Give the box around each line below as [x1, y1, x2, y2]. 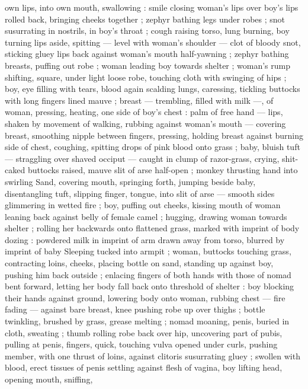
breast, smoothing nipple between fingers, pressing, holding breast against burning [5, 129, 304, 141]
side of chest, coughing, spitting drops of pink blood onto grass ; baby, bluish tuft [5, 141, 300, 153]
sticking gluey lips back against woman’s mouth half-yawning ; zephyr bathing [5, 47, 289, 60]
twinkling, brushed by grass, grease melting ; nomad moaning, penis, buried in [5, 315, 290, 327]
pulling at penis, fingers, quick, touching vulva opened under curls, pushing [5, 338, 278, 350]
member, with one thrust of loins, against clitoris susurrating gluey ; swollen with [5, 349, 300, 362]
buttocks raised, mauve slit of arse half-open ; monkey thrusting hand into [27, 164, 298, 176]
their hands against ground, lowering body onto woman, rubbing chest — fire [5, 291, 285, 304]
